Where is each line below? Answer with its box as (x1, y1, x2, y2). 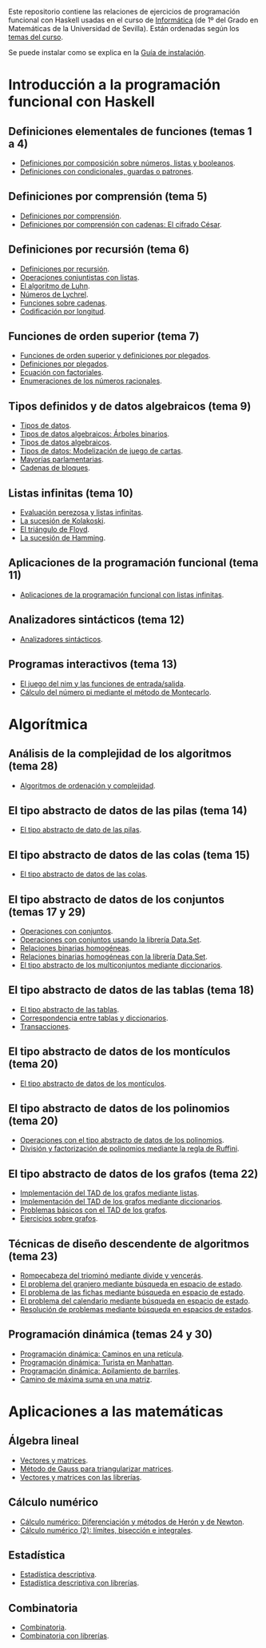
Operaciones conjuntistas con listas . (19, 272, 140, 282)
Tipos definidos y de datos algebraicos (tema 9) (8, 399, 252, 413)
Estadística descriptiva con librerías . (19, 1578, 140, 1588)
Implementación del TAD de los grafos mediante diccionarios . (19, 1197, 223, 1207)
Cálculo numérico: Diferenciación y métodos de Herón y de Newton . (19, 1517, 245, 1526)
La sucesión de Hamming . (19, 533, 106, 543)
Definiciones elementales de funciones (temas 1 (8, 124, 252, 138)
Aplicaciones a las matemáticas (8, 1403, 224, 1420)
